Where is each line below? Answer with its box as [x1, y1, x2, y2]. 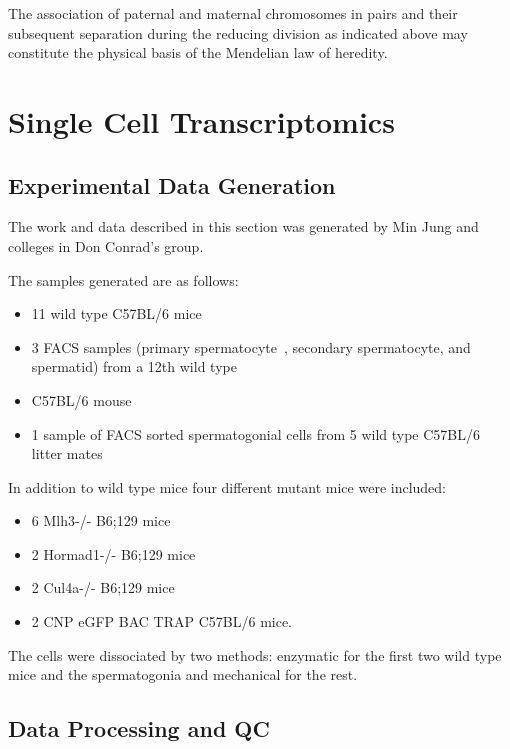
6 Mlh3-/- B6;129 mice [31, 510, 171, 531]
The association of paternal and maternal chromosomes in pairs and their [8, 3, 458, 23]
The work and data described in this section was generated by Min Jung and [8, 216, 479, 237]
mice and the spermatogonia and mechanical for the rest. [8, 664, 358, 685]
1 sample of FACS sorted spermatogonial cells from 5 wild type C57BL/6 [31, 423, 480, 444]
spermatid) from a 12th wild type [31, 356, 237, 377]
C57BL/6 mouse [31, 389, 132, 410]
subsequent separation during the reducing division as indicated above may [8, 22, 468, 43]
